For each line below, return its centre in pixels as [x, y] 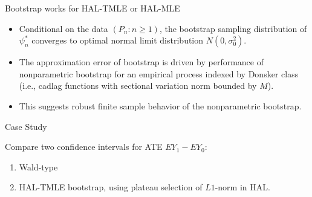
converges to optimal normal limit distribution [118, 40]
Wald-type [38, 166]
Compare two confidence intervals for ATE [84, 147]
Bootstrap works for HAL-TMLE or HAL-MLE [93, 8]
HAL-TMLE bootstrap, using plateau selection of [111, 187]
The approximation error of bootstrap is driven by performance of [141, 62]
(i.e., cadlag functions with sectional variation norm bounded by [138, 86]
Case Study [26, 126]
